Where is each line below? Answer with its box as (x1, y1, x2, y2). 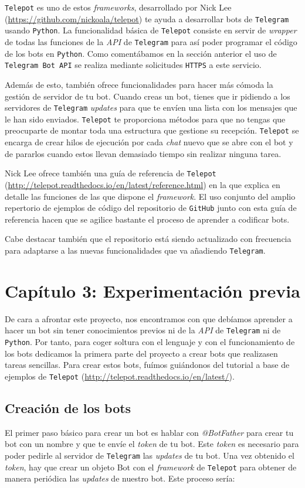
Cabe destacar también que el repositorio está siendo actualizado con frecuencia (5, 233, 292, 245)
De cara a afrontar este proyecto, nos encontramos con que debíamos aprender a (5, 312, 293, 325)
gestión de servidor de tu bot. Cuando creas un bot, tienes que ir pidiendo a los (5, 90, 290, 102)
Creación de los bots (5, 398, 131, 417)
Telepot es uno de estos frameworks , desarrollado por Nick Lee (5, 1, 232, 13)
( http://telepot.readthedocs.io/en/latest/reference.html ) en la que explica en (5, 178, 280, 190)
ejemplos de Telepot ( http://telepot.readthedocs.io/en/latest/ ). (5, 370, 235, 382)
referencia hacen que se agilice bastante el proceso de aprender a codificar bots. (5, 213, 290, 225)
